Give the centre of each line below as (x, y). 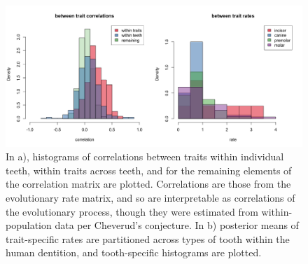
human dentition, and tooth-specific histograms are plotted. (134, 252)
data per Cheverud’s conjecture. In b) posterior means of (177, 225)
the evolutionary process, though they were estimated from (132, 211)
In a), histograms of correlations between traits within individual (145, 157)
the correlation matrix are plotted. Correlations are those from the (148, 184)
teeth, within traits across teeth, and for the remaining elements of (149, 170)
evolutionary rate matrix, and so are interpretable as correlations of (150, 198)
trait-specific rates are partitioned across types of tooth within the (148, 238)
